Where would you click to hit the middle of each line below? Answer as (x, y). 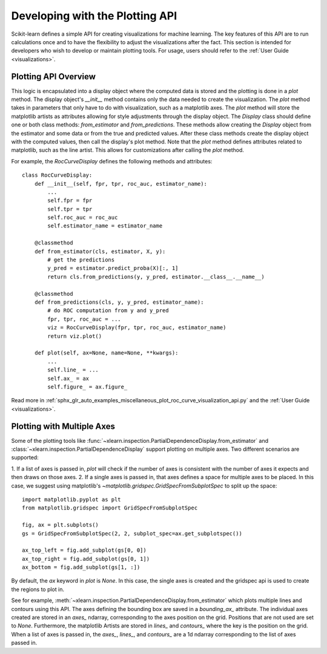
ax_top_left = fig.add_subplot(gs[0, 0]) (84, 550)
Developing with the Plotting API (94, 16)
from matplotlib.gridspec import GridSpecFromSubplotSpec (110, 508)
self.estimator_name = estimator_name (105, 226)
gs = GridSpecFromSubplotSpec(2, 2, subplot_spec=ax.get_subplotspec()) (132, 533)
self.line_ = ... (73, 370)
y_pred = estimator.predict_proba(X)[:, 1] (113, 268)
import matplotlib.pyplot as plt (71, 499)
